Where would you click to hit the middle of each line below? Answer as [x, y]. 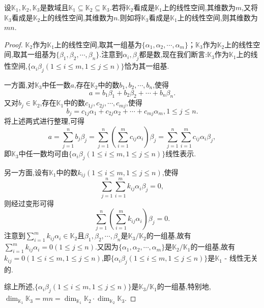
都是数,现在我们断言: [173, 54]
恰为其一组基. [147, 66]
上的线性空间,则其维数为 [217, 17]
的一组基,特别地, [184, 286]
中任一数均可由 [43, 153]
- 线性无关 [241, 258]
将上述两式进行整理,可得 [44, 121]
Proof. [13, 44]
